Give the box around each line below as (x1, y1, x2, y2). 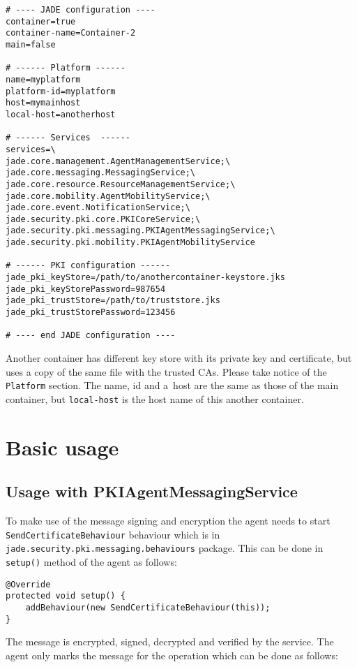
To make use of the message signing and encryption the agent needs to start (6, 513, 331, 528)
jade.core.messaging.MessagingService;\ (6, 168, 196, 178)
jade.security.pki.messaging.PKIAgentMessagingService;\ (6, 226, 275, 236)
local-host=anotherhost (6, 109, 116, 119)
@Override (6, 579, 51, 589)
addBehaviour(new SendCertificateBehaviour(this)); (25, 602, 271, 613)
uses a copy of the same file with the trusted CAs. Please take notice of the (6, 364, 327, 379)
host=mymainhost (6, 98, 81, 108)
